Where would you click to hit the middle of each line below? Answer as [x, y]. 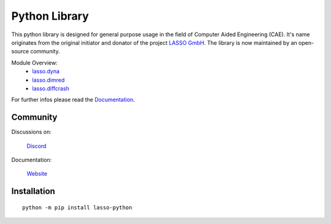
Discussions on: [32, 132]
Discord [36, 146]
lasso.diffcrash [51, 88]
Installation [33, 191]
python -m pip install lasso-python [77, 207]
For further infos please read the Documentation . [73, 100]
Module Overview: [34, 63]
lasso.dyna [46, 71]
